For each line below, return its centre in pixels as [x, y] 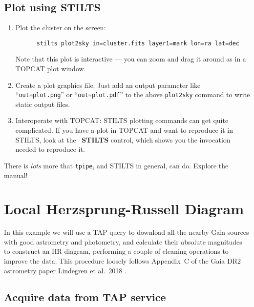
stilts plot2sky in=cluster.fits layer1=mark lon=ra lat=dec [138, 43]
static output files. [43, 104]
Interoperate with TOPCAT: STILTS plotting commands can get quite [122, 120]
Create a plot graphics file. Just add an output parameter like [108, 85]
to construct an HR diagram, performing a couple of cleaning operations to [116, 251]
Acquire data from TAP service [85, 297]
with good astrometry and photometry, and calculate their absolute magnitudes [123, 241]
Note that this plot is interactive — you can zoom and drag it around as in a [131, 59]
